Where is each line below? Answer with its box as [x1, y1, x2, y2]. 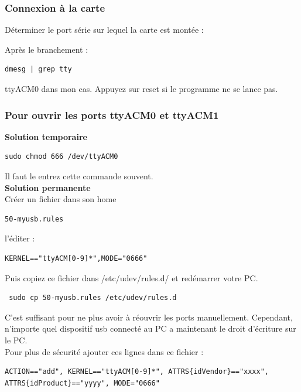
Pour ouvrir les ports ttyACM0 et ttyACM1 [5, 107, 219, 122]
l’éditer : [5, 232, 35, 244]
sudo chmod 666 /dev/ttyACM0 [5, 152, 118, 161]
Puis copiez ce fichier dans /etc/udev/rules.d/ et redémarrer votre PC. [5, 271, 258, 284]
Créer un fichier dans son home [5, 193, 117, 205]
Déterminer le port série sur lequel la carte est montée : [5, 23, 204, 36]
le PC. [5, 333, 28, 346]
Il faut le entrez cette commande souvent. [5, 170, 153, 182]
